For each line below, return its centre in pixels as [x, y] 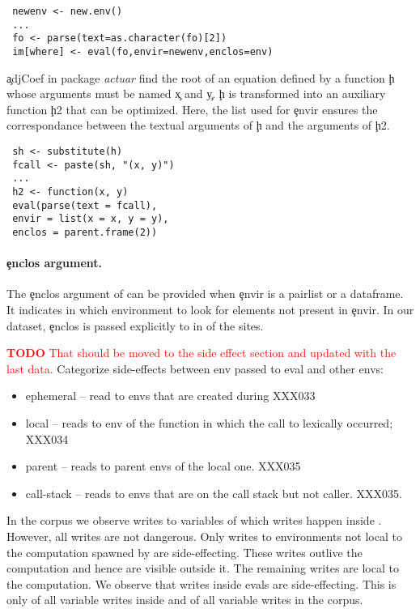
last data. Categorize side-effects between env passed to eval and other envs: [195, 368]
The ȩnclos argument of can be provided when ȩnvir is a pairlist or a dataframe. [205, 294]
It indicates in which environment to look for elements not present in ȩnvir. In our [210, 309]
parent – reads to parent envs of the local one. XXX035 [163, 466]
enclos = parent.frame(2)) [85, 232]
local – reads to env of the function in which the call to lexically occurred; [209, 422]
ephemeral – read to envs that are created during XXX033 [170, 396]
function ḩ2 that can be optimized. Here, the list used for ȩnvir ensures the [192, 109]
